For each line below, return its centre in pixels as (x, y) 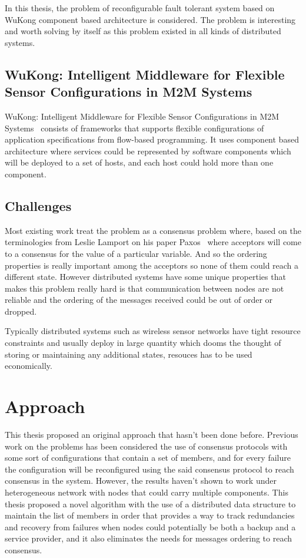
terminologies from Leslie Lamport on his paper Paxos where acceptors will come (153, 242)
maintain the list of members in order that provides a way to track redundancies (150, 515)
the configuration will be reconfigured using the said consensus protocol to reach (149, 469)
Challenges (38, 205)
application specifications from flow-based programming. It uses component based (152, 139)
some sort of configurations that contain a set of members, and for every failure (148, 458)
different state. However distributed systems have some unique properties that (145, 277)
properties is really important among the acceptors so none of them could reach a (152, 265)
